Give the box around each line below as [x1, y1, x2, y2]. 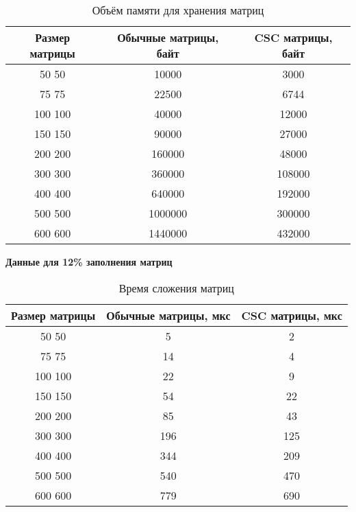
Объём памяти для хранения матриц [92, 2, 264, 18]
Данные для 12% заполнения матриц [5, 255, 173, 268]
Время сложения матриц [118, 279, 234, 296]
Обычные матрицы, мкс [106, 307, 231, 323]
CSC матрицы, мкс [241, 307, 342, 323]
